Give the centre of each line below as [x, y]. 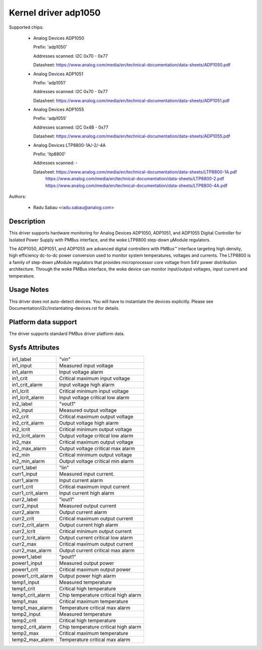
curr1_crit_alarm [30, 493]
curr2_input [25, 506]
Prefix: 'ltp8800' [49, 154]
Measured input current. [87, 474]
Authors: [17, 196]
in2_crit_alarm [28, 423]
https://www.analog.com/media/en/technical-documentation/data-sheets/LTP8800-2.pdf [135, 179]
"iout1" [67, 499]
